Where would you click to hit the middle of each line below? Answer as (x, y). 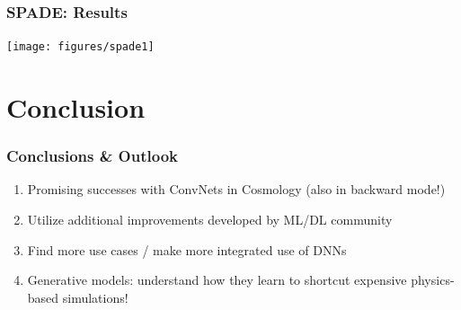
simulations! (95, 297)
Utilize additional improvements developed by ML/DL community (210, 220)
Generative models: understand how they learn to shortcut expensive (217, 280)
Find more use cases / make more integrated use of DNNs (187, 249)
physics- (433, 280)
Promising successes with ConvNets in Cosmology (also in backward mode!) (236, 189)
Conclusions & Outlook (92, 156)
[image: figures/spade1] (80, 47)
